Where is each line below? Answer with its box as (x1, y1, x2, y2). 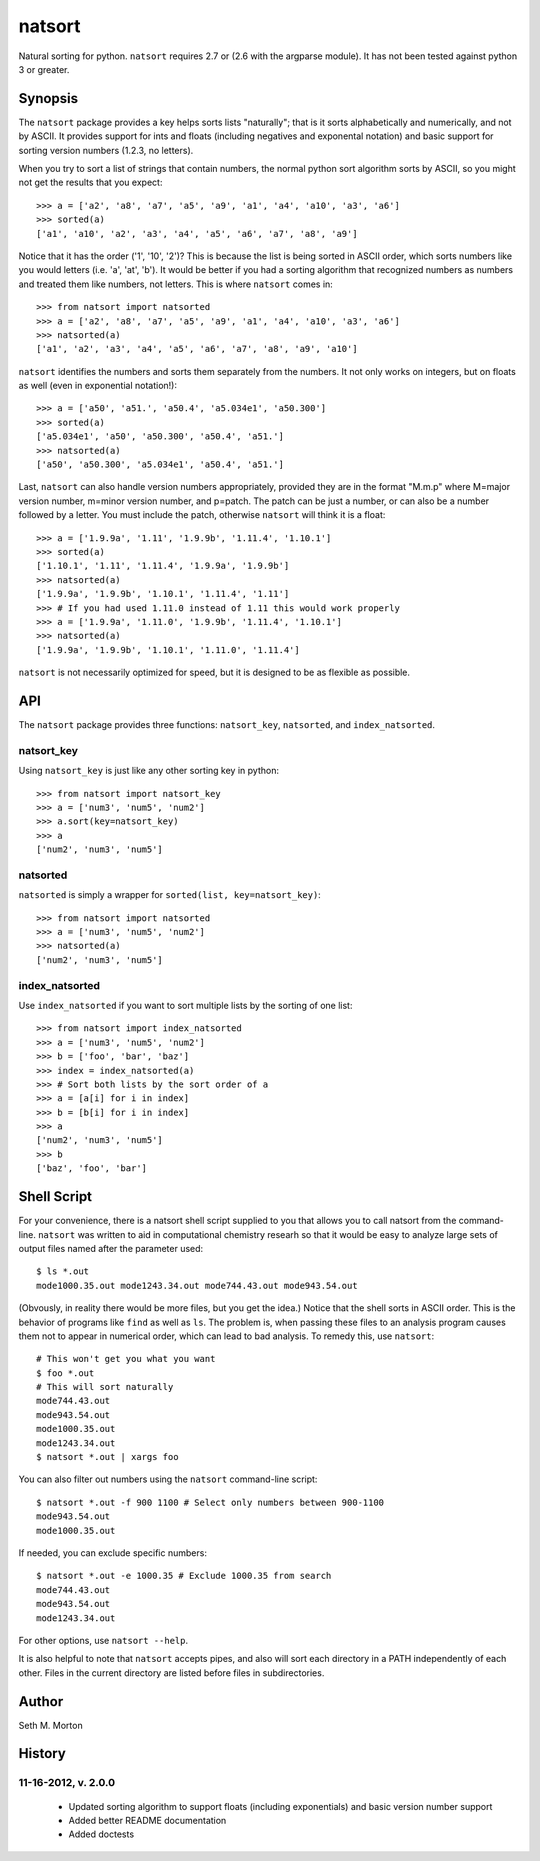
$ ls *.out (36, 1266, 90, 1277)
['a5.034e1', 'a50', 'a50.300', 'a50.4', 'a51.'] (36, 431, 285, 442)
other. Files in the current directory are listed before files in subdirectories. (18, 1666, 325, 1679)
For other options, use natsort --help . (18, 1634, 189, 1646)
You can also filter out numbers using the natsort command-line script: (18, 1473, 318, 1485)
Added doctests (68, 1828, 135, 1840)
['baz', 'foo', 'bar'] (36, 1163, 148, 1174)
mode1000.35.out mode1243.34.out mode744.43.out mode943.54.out (36, 1280, 359, 1291)
